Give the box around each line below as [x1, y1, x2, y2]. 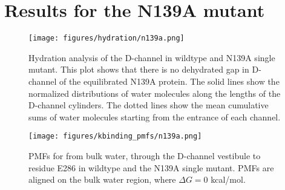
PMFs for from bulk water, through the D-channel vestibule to [28, 149, 261, 162]
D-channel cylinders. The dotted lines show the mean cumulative [28, 99, 269, 111]
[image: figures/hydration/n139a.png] [28, 34, 185, 43]
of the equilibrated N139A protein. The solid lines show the [59, 74, 280, 87]
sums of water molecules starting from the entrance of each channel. [28, 110, 281, 123]
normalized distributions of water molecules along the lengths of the [28, 87, 281, 99]
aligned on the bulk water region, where [28, 173, 176, 186]
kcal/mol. [211, 173, 246, 186]
